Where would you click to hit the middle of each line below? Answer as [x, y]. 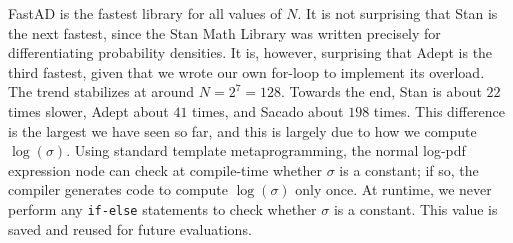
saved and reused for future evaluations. [130, 228]
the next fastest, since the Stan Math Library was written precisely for [224, 32]
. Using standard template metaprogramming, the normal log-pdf [266, 150]
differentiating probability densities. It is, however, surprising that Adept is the [250, 52]
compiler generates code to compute [118, 189]
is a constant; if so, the [409, 169]
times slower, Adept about [88, 110]
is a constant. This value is [415, 208]
